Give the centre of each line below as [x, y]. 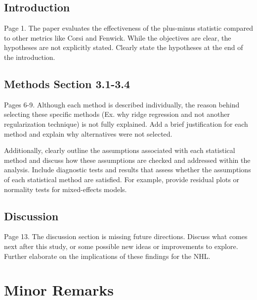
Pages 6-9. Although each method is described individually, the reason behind [122, 104]
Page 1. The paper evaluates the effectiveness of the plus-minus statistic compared [128, 28]
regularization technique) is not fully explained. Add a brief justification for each [126, 124]
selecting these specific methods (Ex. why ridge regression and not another [117, 114]
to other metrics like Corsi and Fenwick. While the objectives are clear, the [118, 37]
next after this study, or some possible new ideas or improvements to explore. [121, 246]
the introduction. [30, 57]
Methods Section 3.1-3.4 [67, 83]
